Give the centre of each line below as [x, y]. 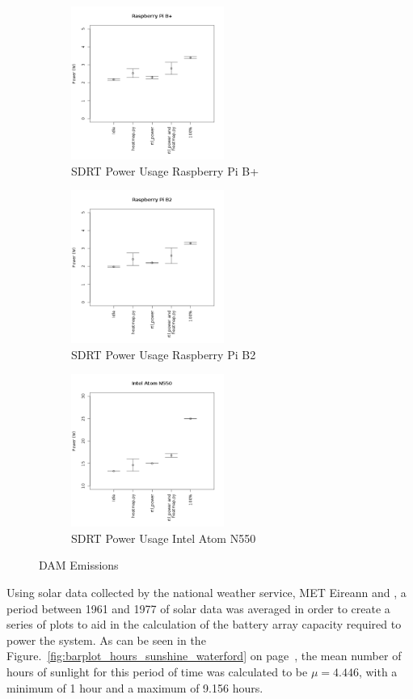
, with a [378, 672]
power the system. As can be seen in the [106, 640]
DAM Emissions [79, 565]
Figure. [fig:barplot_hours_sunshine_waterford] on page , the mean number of [204, 656]
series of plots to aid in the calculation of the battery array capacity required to [204, 624]
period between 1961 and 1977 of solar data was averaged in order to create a [198, 608]
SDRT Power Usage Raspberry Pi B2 [164, 354]
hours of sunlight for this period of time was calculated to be [157, 672]
